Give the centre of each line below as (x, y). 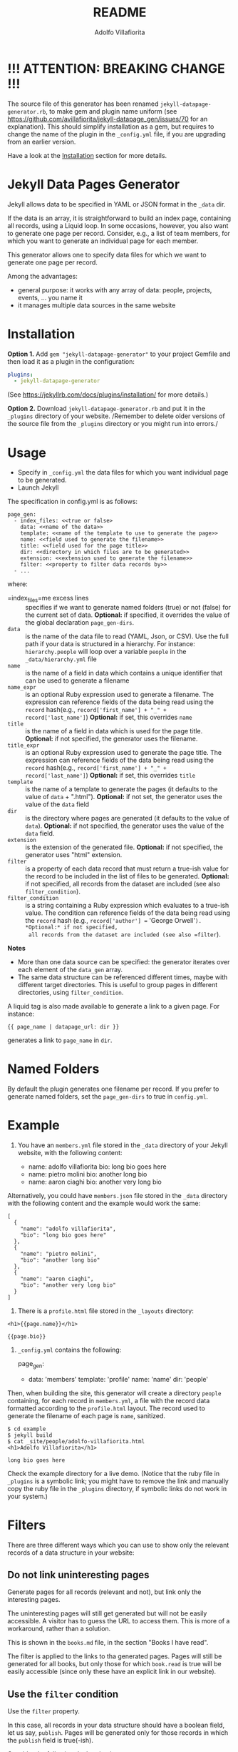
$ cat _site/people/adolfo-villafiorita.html (76, 1441)
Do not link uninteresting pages (78, 1575)
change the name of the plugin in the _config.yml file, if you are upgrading (117, 134)
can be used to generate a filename (77, 680)
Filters (27, 1525)
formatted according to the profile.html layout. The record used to (106, 1408)
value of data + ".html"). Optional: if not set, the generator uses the (124, 797)
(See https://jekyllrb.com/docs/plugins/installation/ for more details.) (108, 395)
